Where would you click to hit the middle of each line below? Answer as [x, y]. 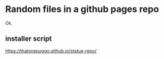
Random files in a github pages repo [82, 9]
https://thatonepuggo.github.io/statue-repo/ [51, 50]
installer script [29, 39]
